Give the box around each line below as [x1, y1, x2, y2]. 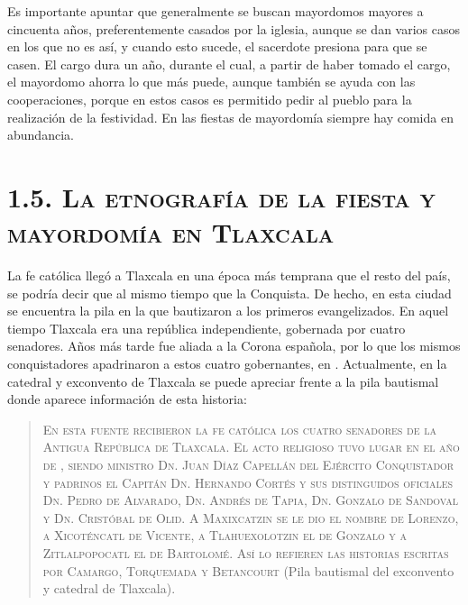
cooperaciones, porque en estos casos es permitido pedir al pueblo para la [7, 89, 412, 108]
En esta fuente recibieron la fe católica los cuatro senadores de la [42, 419, 436, 438]
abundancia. [7, 125, 74, 144]
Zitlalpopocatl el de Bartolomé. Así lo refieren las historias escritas [42, 543, 449, 562]
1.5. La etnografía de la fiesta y [7, 178, 436, 215]
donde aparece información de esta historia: [7, 390, 247, 408]
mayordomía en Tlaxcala [7, 214, 335, 251]
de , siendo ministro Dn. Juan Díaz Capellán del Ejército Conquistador [42, 455, 454, 473]
